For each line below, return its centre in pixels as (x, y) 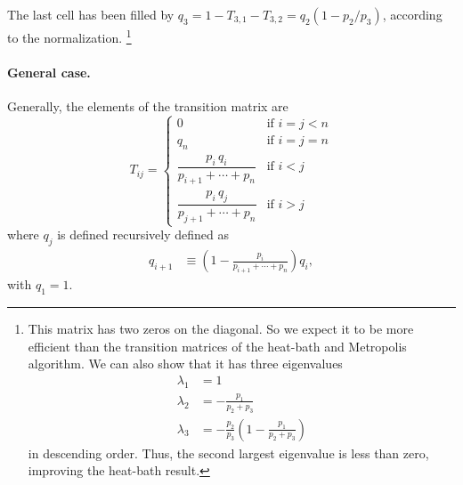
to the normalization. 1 (69, 36)
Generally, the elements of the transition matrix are (148, 106)
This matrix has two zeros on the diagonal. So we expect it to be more (221, 328)
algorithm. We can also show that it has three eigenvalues (185, 364)
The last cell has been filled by (91, 14)
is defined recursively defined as (143, 234)
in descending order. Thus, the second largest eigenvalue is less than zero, (228, 453)
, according (412, 14)
